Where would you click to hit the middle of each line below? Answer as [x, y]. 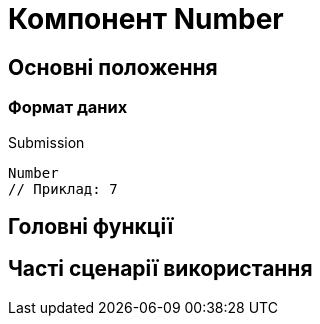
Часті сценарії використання [160, 269]
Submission [46, 142]
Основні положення [113, 67]
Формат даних [68, 107]
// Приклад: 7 [63, 188]
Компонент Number [146, 19]
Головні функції [91, 226]
